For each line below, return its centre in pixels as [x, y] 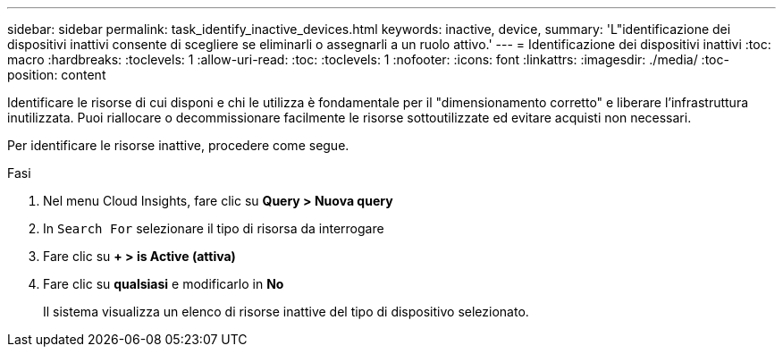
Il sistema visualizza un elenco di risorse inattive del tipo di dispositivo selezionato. [286, 312]
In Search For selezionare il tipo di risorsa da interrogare [214, 228]
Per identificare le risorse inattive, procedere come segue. [178, 145]
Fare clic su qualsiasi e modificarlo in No [164, 284]
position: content [57, 75]
